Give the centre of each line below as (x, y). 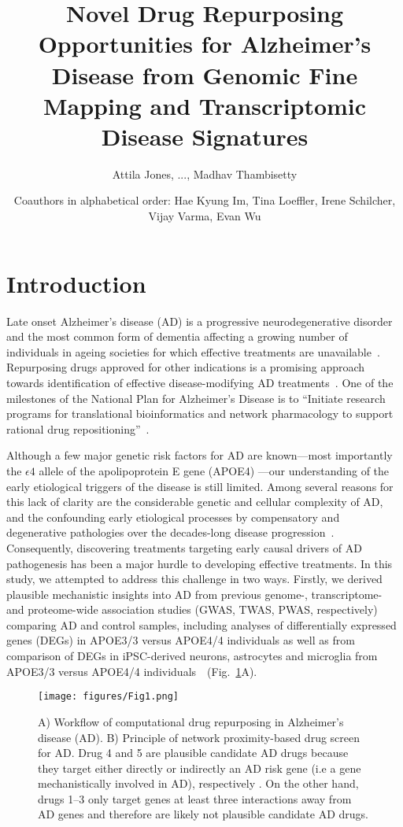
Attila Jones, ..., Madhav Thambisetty (205, 174)
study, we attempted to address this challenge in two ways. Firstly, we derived (194, 579)
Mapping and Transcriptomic (205, 105)
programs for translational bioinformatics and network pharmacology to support (200, 413)
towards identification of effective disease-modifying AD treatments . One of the (200, 382)
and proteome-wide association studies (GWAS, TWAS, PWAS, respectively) (192, 609)
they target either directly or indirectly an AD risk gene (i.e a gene (200, 768)
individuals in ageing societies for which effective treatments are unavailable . (193, 351)
